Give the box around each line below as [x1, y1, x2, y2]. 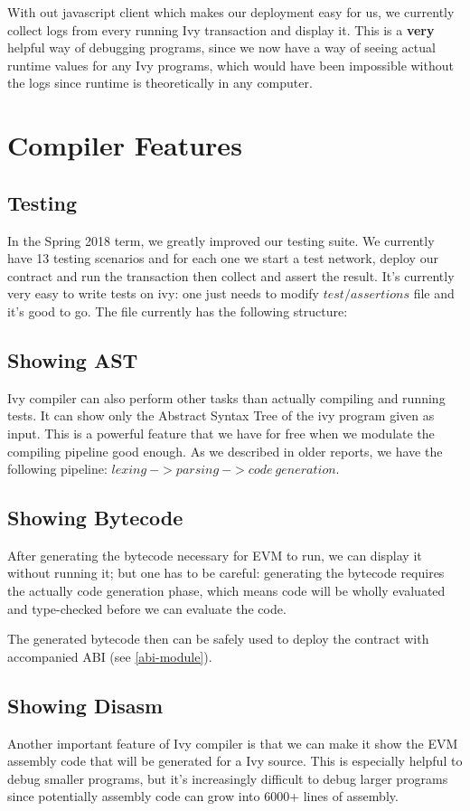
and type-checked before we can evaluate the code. [7, 599, 287, 618]
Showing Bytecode [7, 504, 183, 532]
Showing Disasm [7, 691, 164, 719]
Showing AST [7, 345, 138, 373]
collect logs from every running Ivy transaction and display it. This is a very [7, 20, 435, 39]
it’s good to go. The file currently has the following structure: [7, 301, 348, 320]
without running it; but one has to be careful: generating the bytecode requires [7, 563, 445, 582]
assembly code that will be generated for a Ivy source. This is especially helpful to [7, 751, 463, 770]
